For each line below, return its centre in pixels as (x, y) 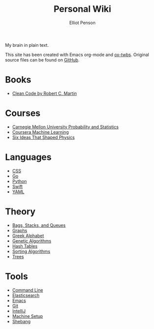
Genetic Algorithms (32, 241)
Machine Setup (27, 316)
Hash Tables (25, 246)
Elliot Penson (82, 23)
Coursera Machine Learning (40, 132)
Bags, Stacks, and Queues (39, 225)
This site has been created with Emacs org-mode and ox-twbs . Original (77, 55)
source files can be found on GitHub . (42, 60)
